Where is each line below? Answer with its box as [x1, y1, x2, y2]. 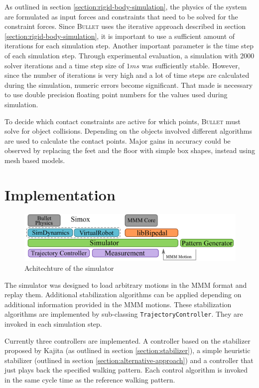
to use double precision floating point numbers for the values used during [4, 89, 228, 100]
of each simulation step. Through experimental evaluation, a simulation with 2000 [4, 50, 255, 60]
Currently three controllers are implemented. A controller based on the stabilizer [4, 335, 251, 346]
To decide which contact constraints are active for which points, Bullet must [4, 116, 241, 126]
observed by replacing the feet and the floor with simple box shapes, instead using [4, 145, 256, 156]
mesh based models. [4, 155, 65, 165]
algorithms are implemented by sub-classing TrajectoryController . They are [4, 309, 243, 319]
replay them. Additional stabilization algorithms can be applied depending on [4, 289, 242, 300]
